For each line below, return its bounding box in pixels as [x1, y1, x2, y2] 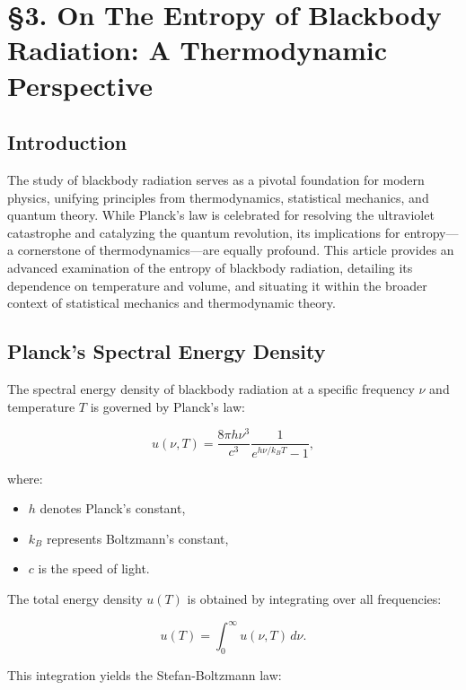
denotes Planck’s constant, [40, 499, 186, 518]
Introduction [7, 128, 127, 156]
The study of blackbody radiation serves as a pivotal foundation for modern [7, 170, 425, 188]
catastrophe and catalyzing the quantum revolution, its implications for [7, 223, 400, 241]
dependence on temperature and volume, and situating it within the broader [7, 275, 427, 294]
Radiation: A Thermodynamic [7, 31, 388, 68]
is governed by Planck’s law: [90, 397, 245, 415]
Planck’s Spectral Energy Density [7, 337, 326, 365]
